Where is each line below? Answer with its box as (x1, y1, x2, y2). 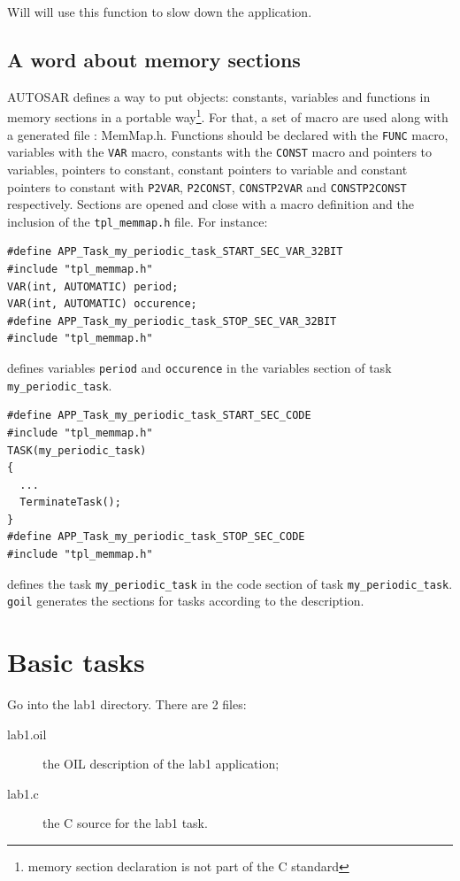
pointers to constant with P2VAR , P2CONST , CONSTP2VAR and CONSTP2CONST (7, 177, 407, 196)
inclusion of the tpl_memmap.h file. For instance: (7, 212, 268, 230)
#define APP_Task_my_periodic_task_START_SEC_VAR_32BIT (7, 245, 343, 259)
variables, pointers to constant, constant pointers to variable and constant (7, 159, 408, 178)
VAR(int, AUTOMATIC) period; (7, 280, 179, 293)
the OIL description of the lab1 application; (42, 754, 280, 773)
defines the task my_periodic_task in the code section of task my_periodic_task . (7, 574, 453, 592)
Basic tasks (7, 644, 145, 680)
